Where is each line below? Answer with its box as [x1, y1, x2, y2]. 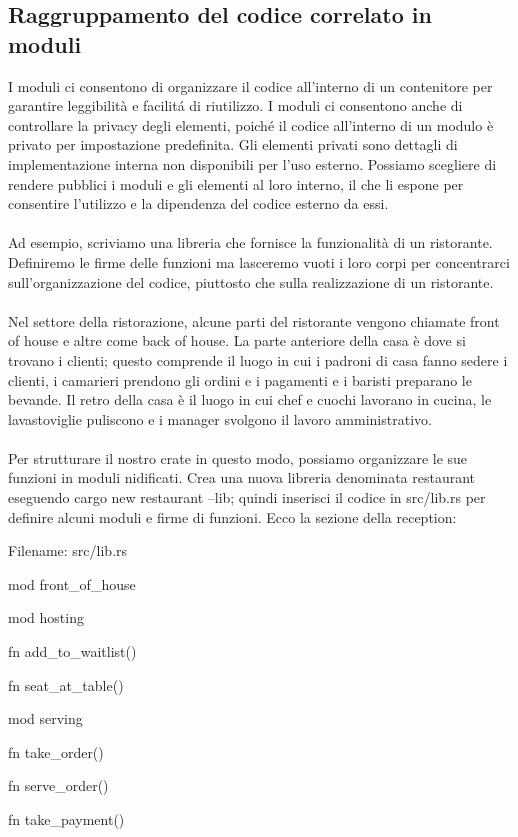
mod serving [8, 708, 83, 729]
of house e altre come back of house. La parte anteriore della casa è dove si [8, 330, 466, 351]
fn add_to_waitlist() [8, 641, 137, 662]
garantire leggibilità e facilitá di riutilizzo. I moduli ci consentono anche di [8, 95, 463, 116]
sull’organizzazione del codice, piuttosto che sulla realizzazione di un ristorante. [8, 271, 494, 292]
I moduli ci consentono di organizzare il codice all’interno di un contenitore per [8, 75, 493, 96]
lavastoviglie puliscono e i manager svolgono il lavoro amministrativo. [8, 408, 432, 429]
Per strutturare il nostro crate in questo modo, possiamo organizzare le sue [8, 447, 468, 468]
